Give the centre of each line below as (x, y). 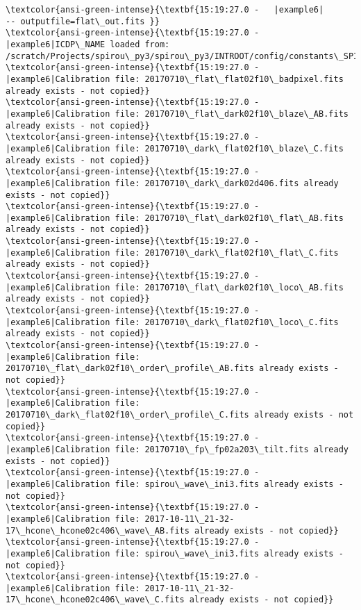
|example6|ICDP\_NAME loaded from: (88, 44)
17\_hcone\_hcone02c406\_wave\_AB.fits (98, 530)
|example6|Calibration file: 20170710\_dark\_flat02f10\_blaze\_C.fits (175, 148)
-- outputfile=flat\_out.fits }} (83, 21)
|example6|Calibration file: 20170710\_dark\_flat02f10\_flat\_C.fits (172, 253)
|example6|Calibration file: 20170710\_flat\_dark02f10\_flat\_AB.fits (175, 218)
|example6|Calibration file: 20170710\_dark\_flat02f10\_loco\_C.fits (172, 322)
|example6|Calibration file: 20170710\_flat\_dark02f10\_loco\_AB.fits (175, 287)
